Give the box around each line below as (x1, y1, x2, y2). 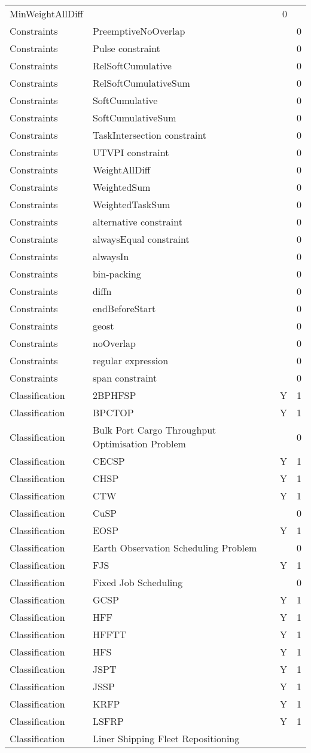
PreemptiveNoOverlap (92, 24, 185, 38)
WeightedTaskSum (92, 197, 170, 211)
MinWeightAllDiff (10, 7, 83, 20)
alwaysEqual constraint (92, 232, 190, 246)
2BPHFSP (92, 388, 136, 402)
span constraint (92, 371, 157, 385)
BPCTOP (92, 406, 134, 419)
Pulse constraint (92, 41, 160, 55)
